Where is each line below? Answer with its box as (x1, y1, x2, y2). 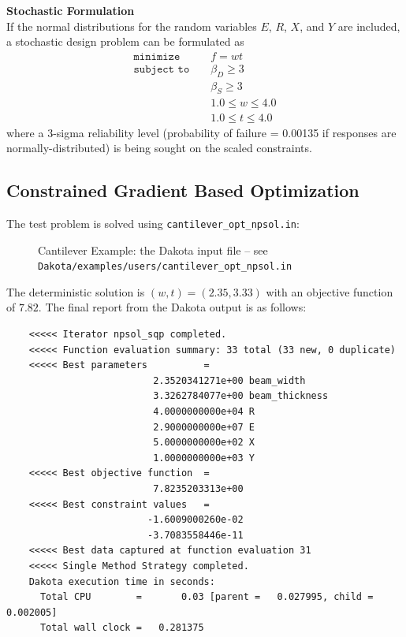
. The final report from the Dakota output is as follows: (38, 299, 307, 315)
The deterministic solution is (6, 283, 145, 300)
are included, (337, 17, 400, 34)
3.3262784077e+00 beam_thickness (153, 390, 329, 402)
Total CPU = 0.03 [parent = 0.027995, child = (39, 591, 374, 603)
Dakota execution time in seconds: (28, 576, 215, 587)
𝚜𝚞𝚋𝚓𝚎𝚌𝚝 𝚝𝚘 (133, 63, 190, 75)
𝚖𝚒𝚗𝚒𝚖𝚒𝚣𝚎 (133, 50, 181, 62)
